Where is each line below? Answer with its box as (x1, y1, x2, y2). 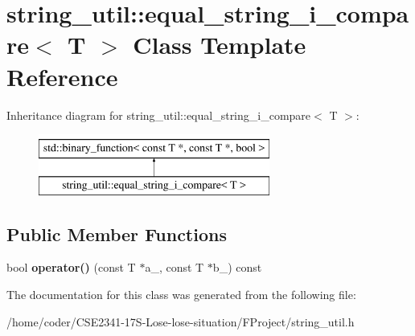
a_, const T (145, 259, 204, 276)
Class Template (133, 28, 306, 61)
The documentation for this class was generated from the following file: (6, 286, 356, 303)
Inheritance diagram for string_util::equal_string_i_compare (6, 106, 311, 123)
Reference (6, 59, 118, 92)
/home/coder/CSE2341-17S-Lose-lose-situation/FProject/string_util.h (6, 313, 355, 330)
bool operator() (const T (6, 259, 136, 276)
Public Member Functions (6, 221, 227, 246)
